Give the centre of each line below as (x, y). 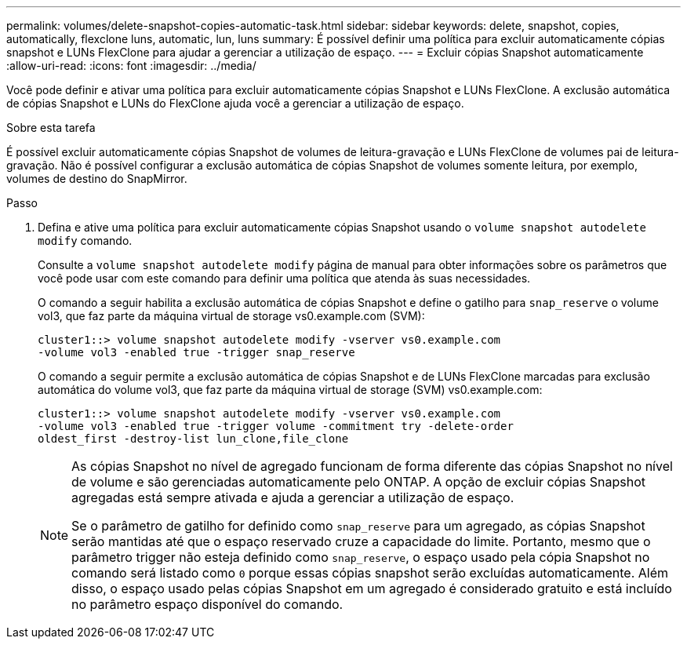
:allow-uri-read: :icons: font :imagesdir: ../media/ (131, 66)
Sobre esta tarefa (51, 128)
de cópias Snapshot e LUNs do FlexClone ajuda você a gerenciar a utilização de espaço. (235, 103)
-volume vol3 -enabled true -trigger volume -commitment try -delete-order (276, 426)
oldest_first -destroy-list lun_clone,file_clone (193, 439)
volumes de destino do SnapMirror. (97, 179)
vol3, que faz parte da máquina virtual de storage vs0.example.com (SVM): (231, 316)
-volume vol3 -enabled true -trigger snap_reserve (196, 352)
